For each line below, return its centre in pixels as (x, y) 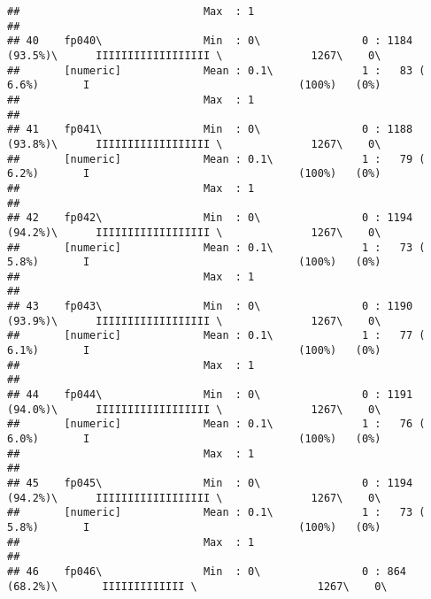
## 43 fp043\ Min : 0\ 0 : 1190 (210, 307)
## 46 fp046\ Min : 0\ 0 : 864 (207, 571)
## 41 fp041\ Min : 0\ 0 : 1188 (210, 130)
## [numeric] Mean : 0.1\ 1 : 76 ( (216, 424)
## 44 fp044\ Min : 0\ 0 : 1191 (210, 395)
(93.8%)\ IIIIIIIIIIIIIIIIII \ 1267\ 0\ (194, 144)
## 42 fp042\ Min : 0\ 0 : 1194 (210, 218)
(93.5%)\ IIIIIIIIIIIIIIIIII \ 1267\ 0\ (194, 55)
